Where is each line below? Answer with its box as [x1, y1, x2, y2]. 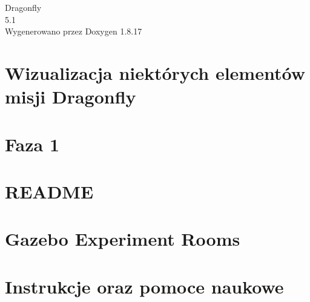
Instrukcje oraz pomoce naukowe [5, 274, 284, 298]
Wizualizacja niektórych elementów [5, 60, 305, 85]
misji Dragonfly [5, 84, 136, 109]
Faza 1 [5, 131, 60, 156]
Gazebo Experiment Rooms [5, 226, 240, 251]
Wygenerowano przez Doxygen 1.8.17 [5, 25, 142, 38]
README [5, 179, 94, 203]
